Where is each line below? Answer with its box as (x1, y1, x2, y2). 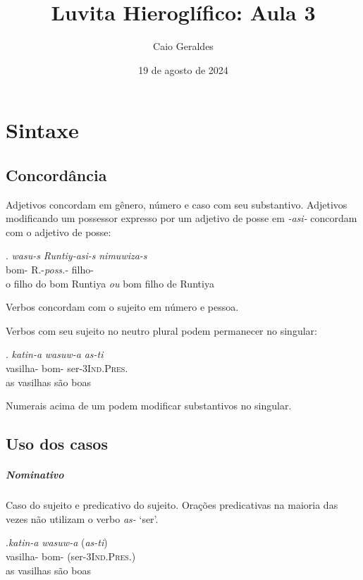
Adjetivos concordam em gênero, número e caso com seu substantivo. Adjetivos (6, 197, 347, 211)
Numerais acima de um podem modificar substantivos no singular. (6, 398, 292, 413)
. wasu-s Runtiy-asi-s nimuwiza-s (6, 248, 147, 263)
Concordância (6, 163, 107, 185)
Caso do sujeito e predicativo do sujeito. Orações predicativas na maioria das (6, 498, 338, 512)
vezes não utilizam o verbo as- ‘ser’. (6, 511, 159, 526)
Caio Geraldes (153, 39, 214, 54)
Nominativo (6, 467, 64, 482)
